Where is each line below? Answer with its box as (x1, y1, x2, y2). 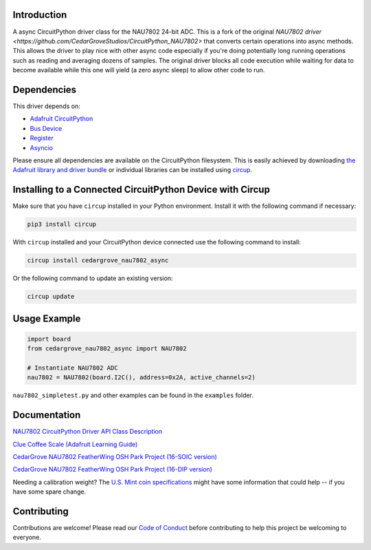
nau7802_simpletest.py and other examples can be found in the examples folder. (12, 391, 254, 399)
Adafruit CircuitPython (30, 114, 93, 123)
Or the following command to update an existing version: (12, 274, 173, 282)
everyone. (12, 533, 41, 542)
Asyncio (30, 143, 53, 151)
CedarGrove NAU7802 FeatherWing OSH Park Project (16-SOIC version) (12, 452, 218, 461)
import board (27, 335, 71, 343)
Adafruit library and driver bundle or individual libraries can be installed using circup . (12, 166, 253, 174)
